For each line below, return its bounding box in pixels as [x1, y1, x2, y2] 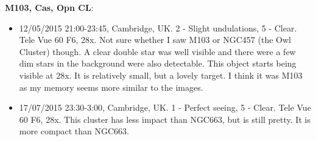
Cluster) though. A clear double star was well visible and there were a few [19, 45, 296, 57]
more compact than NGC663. [19, 125, 129, 137]
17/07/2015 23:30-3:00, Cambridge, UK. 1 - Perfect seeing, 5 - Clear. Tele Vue [19, 101, 311, 114]
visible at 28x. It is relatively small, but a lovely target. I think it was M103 [19, 68, 303, 81]
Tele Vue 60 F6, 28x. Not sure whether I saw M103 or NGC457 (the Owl [19, 33, 291, 46]
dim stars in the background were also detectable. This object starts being [19, 57, 297, 70]
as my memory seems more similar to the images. [19, 80, 203, 93]
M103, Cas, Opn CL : [5, 1, 94, 13]
